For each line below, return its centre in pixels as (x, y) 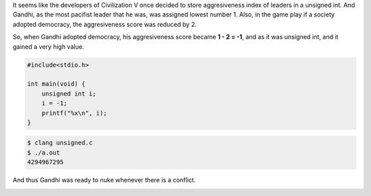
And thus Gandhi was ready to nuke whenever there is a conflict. (104, 180)
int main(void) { (56, 84)
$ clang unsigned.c (60, 143)
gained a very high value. (48, 46)
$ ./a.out (44, 152)
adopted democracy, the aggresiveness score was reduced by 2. (105, 24)
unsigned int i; (69, 94)
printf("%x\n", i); (75, 113)
